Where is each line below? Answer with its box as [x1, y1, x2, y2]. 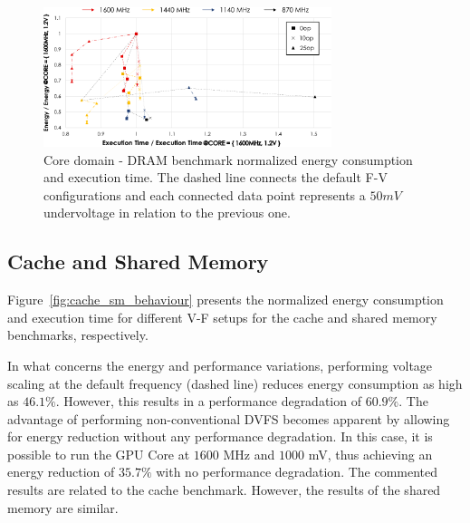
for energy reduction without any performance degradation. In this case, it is [7, 427, 433, 446]
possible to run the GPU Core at [7, 444, 190, 463]
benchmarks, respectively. [7, 325, 149, 344]
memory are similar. [7, 498, 119, 517]
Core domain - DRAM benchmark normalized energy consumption [43, 150, 413, 169]
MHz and [223, 444, 275, 463]
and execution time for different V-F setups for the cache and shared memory [7, 307, 437, 326]
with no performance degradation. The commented [156, 462, 438, 481]
